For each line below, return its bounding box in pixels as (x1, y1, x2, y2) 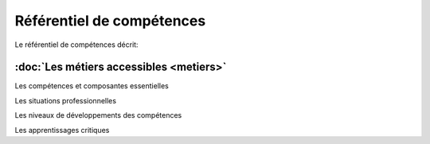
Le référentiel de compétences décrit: (14, 40, 139, 49)
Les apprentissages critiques (14, 125, 110, 134)
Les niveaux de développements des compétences (14, 111, 182, 120)
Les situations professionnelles (14, 95, 117, 105)
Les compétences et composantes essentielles (14, 81, 169, 91)
